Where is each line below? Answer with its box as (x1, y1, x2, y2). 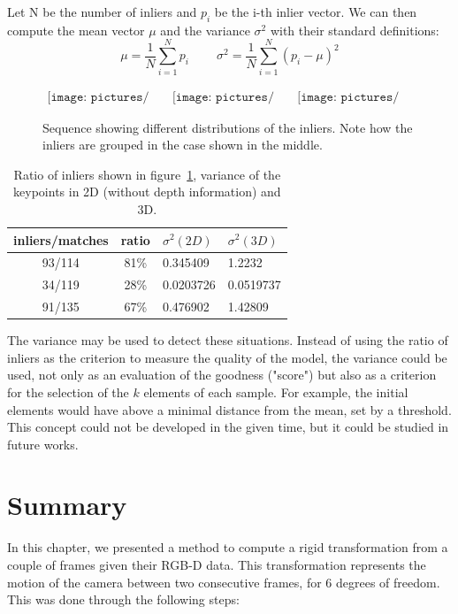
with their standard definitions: (270, 20, 439, 39)
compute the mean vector (7, 20, 145, 39)
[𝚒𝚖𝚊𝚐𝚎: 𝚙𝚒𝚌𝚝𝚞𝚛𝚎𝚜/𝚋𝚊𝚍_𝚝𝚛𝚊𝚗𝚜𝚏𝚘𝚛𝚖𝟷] (47, 90, 149, 104)
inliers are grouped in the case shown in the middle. (42, 135, 323, 154)
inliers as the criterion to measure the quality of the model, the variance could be (7, 348, 447, 366)
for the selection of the (7, 382, 129, 401)
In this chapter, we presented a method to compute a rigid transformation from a (7, 538, 448, 556)
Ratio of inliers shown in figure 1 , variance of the (13, 165, 281, 183)
